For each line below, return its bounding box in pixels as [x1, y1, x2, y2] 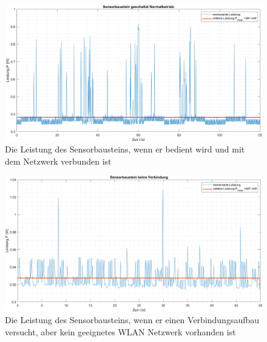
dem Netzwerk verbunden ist [5, 154, 112, 167]
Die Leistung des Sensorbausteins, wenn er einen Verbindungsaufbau [5, 313, 260, 326]
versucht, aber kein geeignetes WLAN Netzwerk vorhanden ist [5, 325, 236, 338]
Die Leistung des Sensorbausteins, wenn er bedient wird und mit [5, 143, 245, 156]
